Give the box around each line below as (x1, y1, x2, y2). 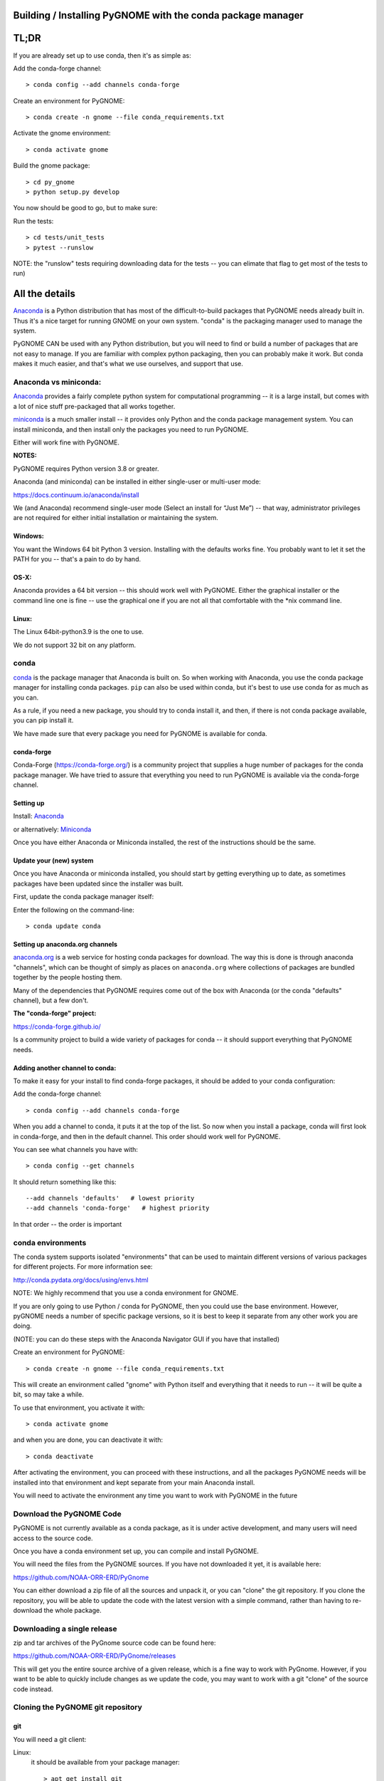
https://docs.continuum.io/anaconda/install (13, 490, 139, 499)
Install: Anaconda (13, 812, 64, 821)
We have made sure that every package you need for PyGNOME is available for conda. (13, 729, 267, 737)
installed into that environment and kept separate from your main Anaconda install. (13, 1478, 255, 1487)
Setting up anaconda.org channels (13, 940, 117, 949)
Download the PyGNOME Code (13, 1509, 122, 1519)
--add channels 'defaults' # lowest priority (26, 1194, 195, 1203)
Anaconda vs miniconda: (13, 378, 102, 388)
